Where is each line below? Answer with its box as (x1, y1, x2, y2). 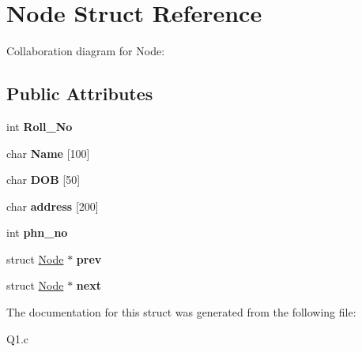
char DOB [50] (6, 171, 81, 188)
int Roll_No (6, 118, 73, 134)
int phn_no (6, 224, 68, 241)
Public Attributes (6, 81, 153, 106)
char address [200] (6, 197, 99, 214)
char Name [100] (6, 144, 90, 161)
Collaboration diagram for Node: (6, 43, 165, 59)
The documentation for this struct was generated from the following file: (6, 304, 356, 320)
